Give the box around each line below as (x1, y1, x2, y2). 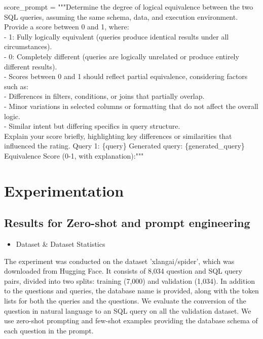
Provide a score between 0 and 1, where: (4, 21, 129, 32)
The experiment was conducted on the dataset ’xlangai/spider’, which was (4, 255, 235, 266)
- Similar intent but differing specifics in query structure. (4, 121, 180, 131)
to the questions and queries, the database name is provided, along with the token (4, 285, 259, 296)
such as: (4, 81, 28, 91)
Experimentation (4, 180, 124, 201)
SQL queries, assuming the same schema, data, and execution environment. (4, 11, 238, 22)
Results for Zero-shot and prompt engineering (4, 215, 250, 231)
